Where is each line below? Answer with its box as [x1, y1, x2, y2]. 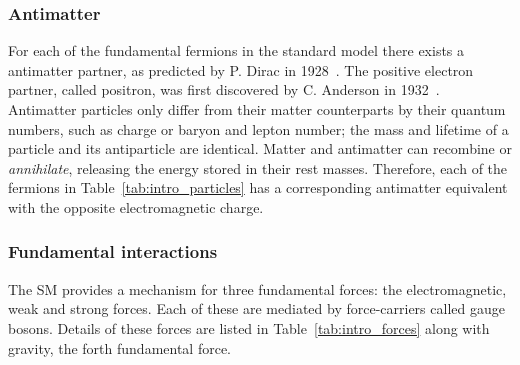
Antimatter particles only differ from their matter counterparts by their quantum [8, 99, 506, 119]
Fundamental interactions [8, 239, 218, 264]
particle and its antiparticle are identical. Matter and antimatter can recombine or [8, 138, 512, 159]
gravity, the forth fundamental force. [8, 337, 231, 358]
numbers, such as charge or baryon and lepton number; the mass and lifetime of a [8, 118, 509, 139]
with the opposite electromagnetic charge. [8, 196, 264, 217]
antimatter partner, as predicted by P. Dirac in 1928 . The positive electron [8, 59, 474, 80]
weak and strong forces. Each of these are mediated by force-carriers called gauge [8, 298, 505, 319]
